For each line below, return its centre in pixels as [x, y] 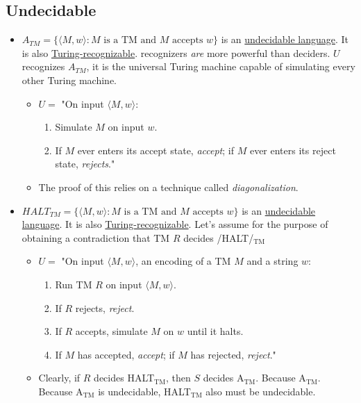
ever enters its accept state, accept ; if [156, 150]
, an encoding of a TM [183, 261]
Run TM [74, 284]
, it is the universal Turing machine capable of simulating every [221, 66]
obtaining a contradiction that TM [96, 237]
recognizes [43, 66]
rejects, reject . [105, 307]
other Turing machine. [69, 80]
